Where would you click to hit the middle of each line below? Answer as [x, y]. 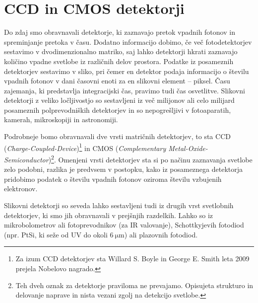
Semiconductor [26, 159]
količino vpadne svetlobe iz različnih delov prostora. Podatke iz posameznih [119, 61]
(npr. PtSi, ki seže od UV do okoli [56, 234]
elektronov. [21, 189]
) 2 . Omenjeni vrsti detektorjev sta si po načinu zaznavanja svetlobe [150, 158]
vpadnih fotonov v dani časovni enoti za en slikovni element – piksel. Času [117, 81]
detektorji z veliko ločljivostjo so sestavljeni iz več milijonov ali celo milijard [119, 100]
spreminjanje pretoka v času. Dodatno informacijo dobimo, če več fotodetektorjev [128, 41]
